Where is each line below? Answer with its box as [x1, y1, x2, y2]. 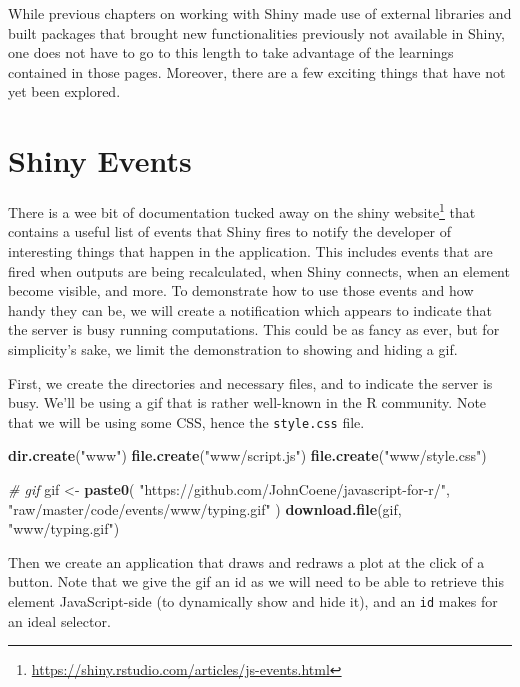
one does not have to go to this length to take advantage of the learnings [8, 42, 454, 63]
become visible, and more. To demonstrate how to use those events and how [8, 280, 474, 301]
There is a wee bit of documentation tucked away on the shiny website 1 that [8, 199, 476, 222]
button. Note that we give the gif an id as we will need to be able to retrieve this [8, 571, 505, 592]
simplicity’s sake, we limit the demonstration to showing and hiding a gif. [8, 338, 458, 359]
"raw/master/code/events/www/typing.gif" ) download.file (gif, [8, 498, 402, 519]
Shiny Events [8, 140, 192, 181]
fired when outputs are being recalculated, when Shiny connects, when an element [8, 260, 510, 281]
